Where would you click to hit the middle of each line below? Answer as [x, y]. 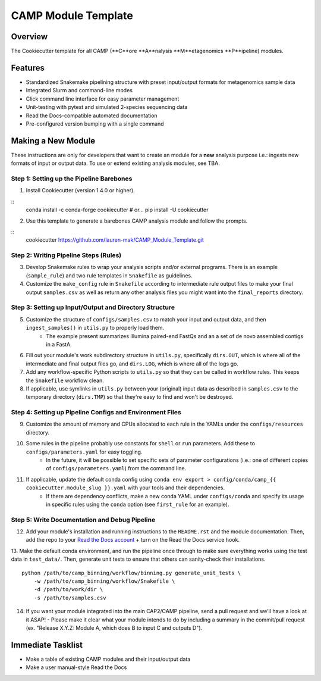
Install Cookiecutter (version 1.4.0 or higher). [80, 190]
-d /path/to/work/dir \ [68, 590]
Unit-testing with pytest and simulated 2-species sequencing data [107, 107]
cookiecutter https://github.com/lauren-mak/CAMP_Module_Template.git [115, 240]
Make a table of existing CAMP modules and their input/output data [108, 659]
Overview [29, 37]
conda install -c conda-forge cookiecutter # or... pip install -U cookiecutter [117, 210]
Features [28, 68]
